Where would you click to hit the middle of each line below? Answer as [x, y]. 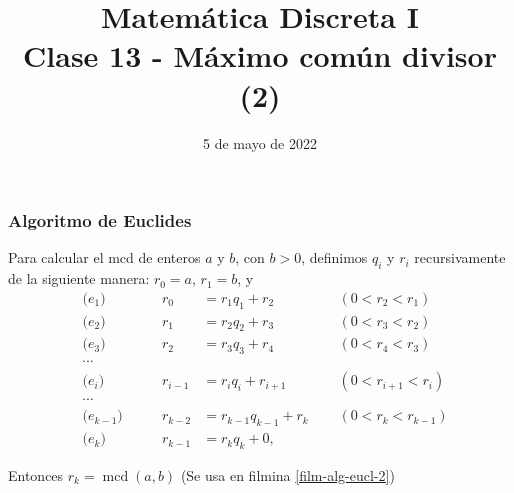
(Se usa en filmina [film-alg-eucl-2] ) [287, 475]
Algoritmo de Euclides [100, 220]
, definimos [334, 257]
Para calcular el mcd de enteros [104, 257]
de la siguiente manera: [79, 278]
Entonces [36, 475]
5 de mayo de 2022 [260, 142]
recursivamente [460, 257]
